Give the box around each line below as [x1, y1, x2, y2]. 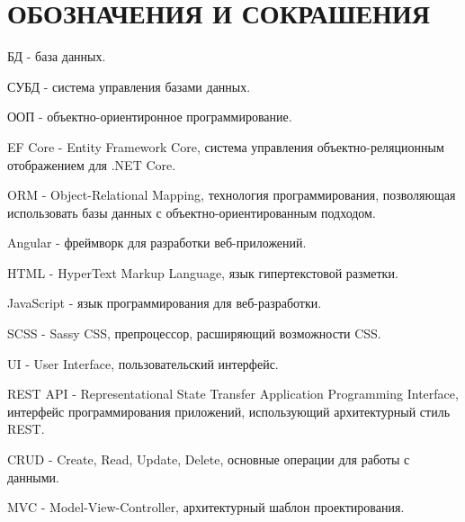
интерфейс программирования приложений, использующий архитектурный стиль [7, 401, 451, 420]
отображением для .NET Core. [7, 155, 176, 174]
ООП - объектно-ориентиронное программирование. [7, 107, 292, 126]
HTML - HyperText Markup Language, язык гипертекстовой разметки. [7, 263, 398, 282]
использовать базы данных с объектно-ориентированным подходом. [7, 202, 376, 221]
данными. [7, 467, 59, 486]
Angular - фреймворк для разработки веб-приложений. [7, 233, 307, 252]
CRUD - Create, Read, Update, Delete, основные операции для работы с [7, 450, 410, 469]
